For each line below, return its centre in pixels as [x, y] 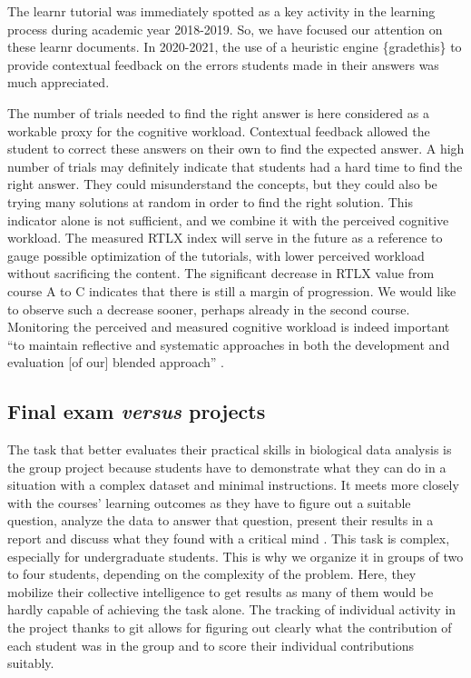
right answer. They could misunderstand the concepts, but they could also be [222, 184]
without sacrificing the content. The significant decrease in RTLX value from [221, 273]
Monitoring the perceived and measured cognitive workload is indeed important [229, 327]
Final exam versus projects [137, 411]
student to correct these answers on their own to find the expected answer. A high [236, 149]
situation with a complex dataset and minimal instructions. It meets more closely [233, 485]
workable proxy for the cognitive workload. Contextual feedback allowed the [219, 130]
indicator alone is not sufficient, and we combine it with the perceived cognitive [228, 219]
